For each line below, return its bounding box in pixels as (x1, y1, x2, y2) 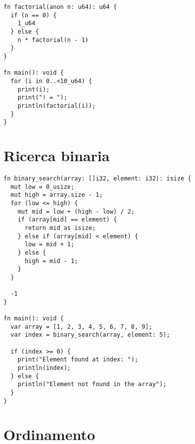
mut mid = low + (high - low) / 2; (17, 208, 135, 215)
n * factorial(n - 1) (17, 36, 89, 44)
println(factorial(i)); (17, 102, 96, 109)
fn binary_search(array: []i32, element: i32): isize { (3, 175, 192, 182)
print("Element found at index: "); (17, 356, 139, 363)
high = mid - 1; (24, 257, 78, 265)
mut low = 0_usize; (10, 183, 75, 190)
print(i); (17, 86, 50, 93)
